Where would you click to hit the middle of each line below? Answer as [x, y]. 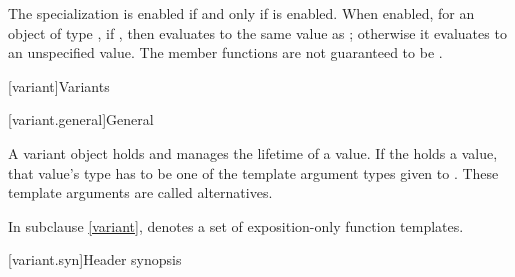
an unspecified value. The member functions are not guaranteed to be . [225, 52]
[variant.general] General [81, 119]
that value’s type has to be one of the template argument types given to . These [253, 172]
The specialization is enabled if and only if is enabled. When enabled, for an [241, 13]
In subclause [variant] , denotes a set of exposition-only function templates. [236, 225]
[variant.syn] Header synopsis [95, 259]
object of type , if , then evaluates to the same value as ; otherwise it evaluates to [257, 32]
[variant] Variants [59, 85]
